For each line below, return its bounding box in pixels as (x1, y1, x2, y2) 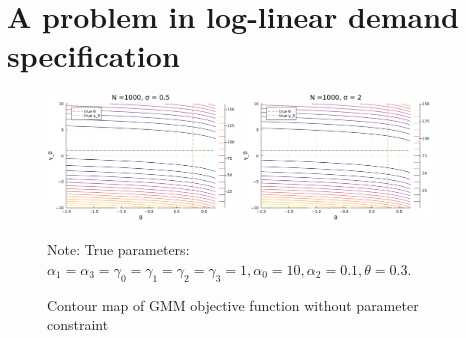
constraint (47, 314, 109, 335)
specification (7, 35, 180, 76)
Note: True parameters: (47, 239, 190, 260)
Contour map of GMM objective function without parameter (47, 294, 419, 315)
